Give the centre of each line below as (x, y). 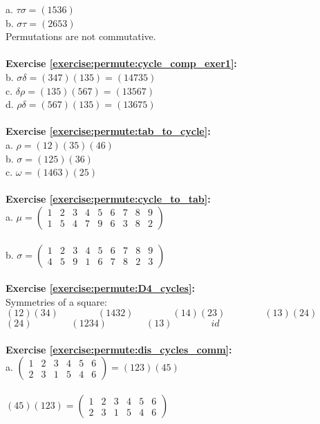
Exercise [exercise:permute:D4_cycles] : (100, 288)
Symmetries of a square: (56, 301)
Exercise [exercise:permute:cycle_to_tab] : (108, 199)
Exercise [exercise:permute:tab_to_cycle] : (108, 131)
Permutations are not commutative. (81, 36)
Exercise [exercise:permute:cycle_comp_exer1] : (121, 63)
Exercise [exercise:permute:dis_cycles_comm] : (119, 349)
